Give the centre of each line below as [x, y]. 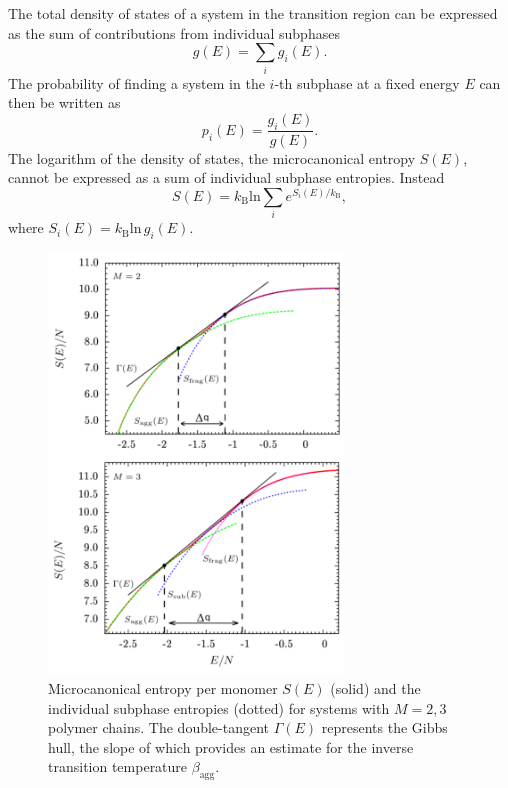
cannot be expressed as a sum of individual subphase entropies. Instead [226, 177]
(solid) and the [375, 688]
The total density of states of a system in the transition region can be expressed [253, 13]
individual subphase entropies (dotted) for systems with [219, 707]
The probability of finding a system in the [136, 82]
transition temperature [118, 766]
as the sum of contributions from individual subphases [174, 32]
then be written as [64, 102]
